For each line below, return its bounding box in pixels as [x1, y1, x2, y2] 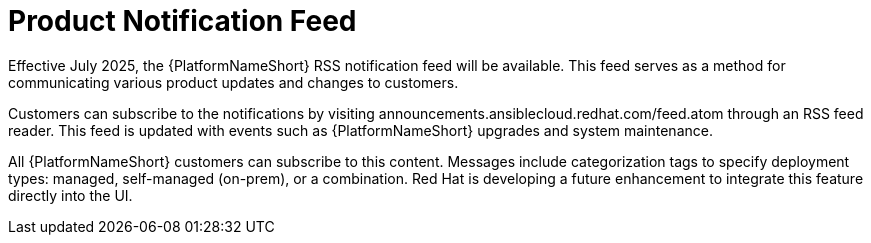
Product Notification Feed [8, 4, 357, 38]
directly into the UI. [8, 186, 133, 204]
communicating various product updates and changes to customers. [8, 73, 459, 91]
